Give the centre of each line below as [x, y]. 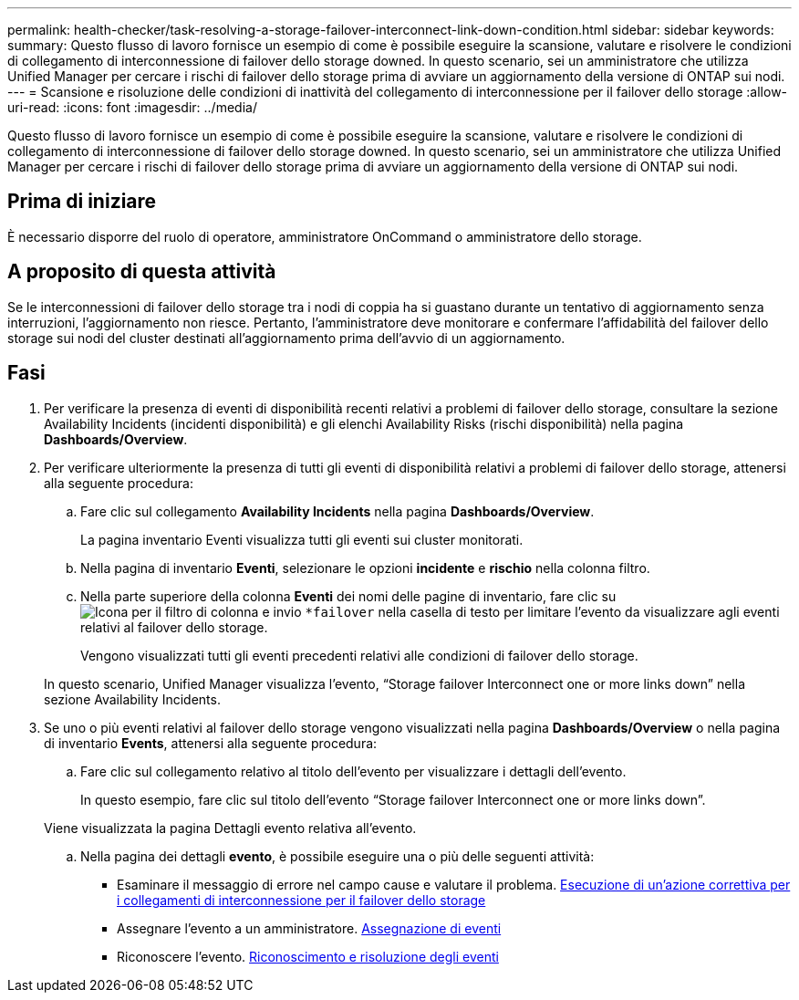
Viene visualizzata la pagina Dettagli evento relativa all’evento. [230, 828]
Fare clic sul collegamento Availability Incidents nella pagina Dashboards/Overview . [337, 511]
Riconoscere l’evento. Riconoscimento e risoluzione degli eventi [308, 956]
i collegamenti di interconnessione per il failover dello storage [301, 900]
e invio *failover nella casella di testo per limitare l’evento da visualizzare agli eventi [521, 611]
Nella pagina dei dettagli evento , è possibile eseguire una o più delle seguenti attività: [337, 856]
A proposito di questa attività [142, 272]
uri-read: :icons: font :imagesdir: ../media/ [132, 107]
